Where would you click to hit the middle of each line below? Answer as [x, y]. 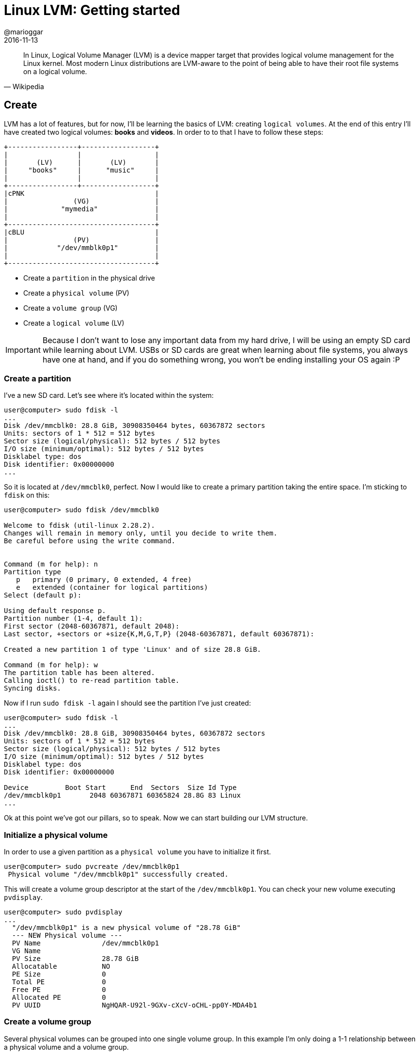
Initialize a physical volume [56, 835]
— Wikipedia [24, 86]
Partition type [33, 572]
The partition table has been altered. [79, 673]
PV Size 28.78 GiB [75, 959]
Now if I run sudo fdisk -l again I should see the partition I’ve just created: [127, 703]
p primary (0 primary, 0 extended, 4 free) [104, 580]
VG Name [26, 951]
